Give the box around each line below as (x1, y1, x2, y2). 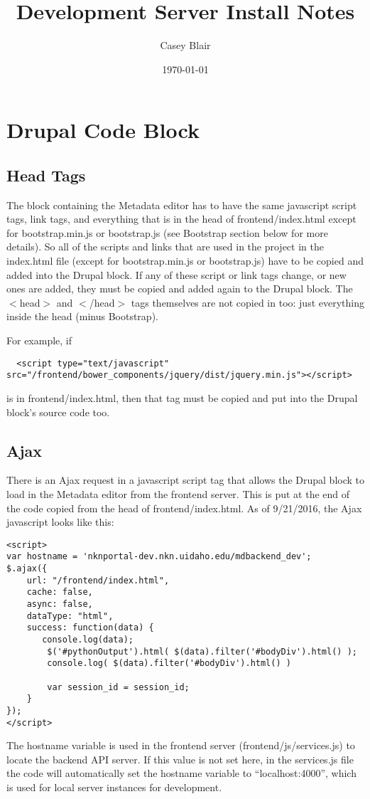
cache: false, (26, 587, 93, 598)
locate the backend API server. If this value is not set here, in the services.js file (6, 751, 354, 766)
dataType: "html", (26, 610, 114, 621)
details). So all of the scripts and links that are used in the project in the (6, 239, 324, 254)
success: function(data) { (26, 623, 154, 633)
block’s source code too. (6, 404, 110, 419)
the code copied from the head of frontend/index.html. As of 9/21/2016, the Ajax (6, 500, 362, 515)
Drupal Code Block (6, 115, 200, 144)
